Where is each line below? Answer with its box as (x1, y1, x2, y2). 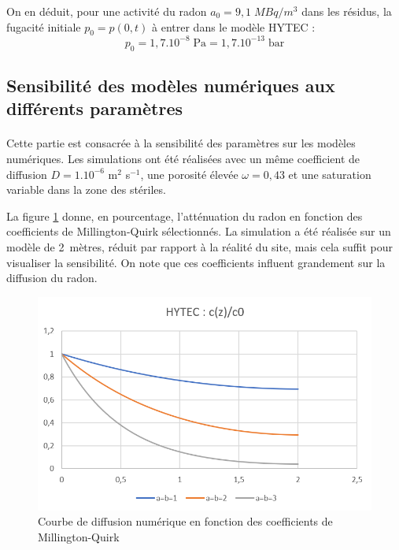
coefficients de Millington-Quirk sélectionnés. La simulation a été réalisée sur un (6, 223, 391, 240)
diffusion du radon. (6, 269, 98, 286)
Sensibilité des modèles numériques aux (6, 73, 335, 98)
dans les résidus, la (301, 3, 392, 19)
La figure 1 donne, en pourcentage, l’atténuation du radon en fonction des (6, 207, 363, 224)
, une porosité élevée (140, 165, 238, 182)
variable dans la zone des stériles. (6, 181, 166, 198)
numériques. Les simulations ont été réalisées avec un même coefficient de (6, 151, 360, 167)
